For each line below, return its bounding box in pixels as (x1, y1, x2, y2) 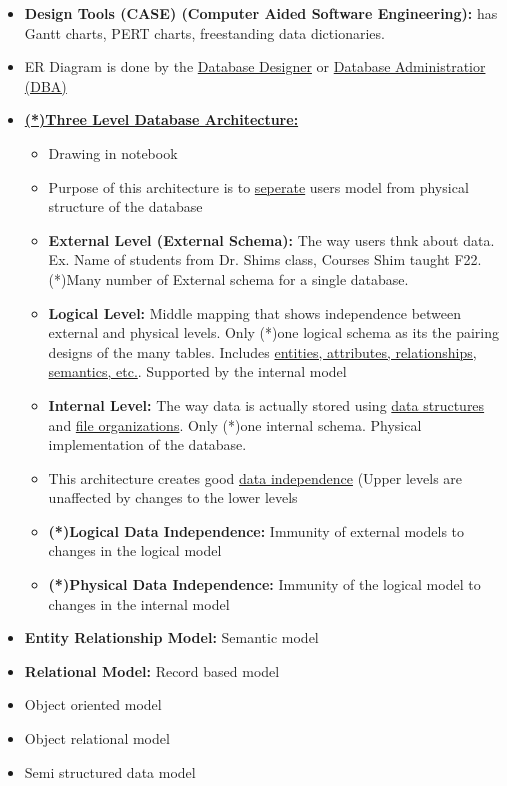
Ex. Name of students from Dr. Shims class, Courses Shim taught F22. (48, 249, 482, 270)
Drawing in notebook (48, 142, 178, 163)
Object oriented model (24, 694, 162, 715)
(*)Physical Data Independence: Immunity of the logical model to (48, 574, 481, 595)
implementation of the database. (48, 434, 247, 455)
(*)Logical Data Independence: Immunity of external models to (48, 520, 465, 541)
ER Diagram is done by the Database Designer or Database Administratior (24, 56, 486, 77)
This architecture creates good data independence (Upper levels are (48, 467, 463, 488)
